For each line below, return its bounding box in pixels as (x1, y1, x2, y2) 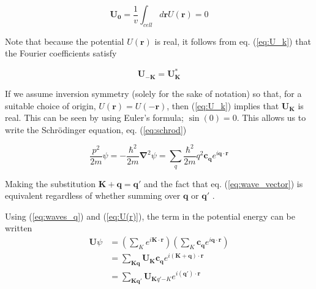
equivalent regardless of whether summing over (5, 189, 181, 202)
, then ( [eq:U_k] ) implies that (167, 99, 279, 112)
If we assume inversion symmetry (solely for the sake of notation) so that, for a (5, 87, 302, 99)
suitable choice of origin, (5, 99, 96, 112)
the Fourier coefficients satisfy (5, 47, 117, 60)
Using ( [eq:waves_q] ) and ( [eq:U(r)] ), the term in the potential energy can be (5, 209, 295, 222)
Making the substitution (5, 177, 96, 190)
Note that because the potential (5, 34, 124, 47)
